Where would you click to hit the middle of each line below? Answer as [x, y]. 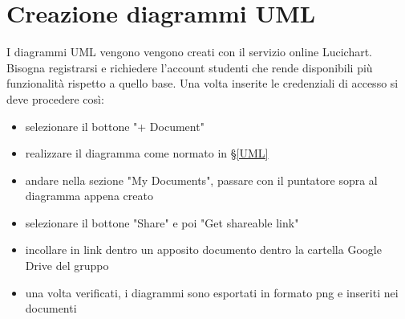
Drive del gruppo [67, 266]
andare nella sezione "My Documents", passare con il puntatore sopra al [201, 180]
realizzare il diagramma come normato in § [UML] [147, 153]
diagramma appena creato [89, 196]
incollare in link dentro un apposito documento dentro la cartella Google [203, 249]
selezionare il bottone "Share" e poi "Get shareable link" [162, 222]
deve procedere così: [55, 98]
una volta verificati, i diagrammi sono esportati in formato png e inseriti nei [212, 292]
